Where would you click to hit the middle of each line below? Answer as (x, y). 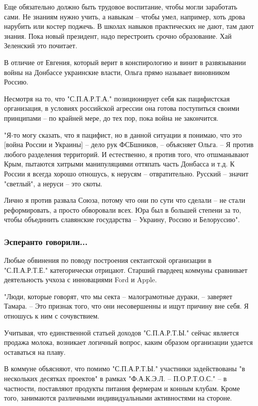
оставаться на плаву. (35, 352)
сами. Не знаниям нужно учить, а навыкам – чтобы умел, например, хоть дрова (125, 16)
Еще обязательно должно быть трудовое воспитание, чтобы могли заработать (121, 6)
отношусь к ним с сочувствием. (52, 316)
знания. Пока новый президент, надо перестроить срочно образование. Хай (118, 36)
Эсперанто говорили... (46, 241)
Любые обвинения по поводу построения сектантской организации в (108, 260)
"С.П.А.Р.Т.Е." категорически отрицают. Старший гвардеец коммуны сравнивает (126, 270)
